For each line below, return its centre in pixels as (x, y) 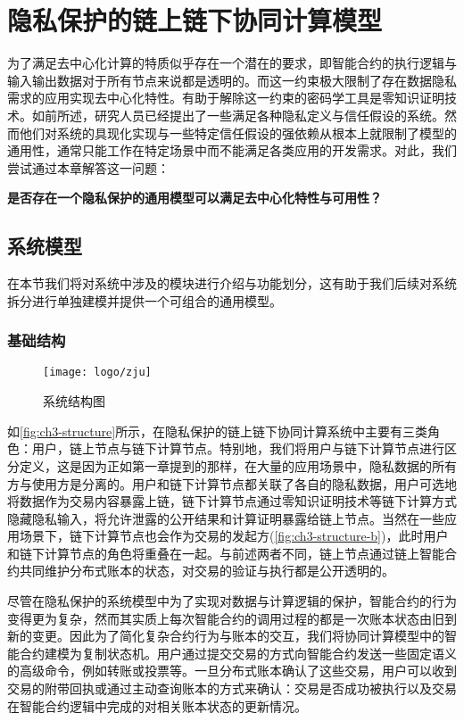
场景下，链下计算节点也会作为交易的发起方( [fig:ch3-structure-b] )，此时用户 (234, 536)
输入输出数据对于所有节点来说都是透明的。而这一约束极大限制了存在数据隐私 (232, 80)
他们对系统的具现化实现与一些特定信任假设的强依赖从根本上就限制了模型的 (238, 133)
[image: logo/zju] (97, 373)
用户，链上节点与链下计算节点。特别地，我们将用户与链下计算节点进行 (238, 448)
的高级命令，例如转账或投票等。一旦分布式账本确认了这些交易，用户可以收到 (232, 671)
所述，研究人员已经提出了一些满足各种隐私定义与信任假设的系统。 (250, 115)
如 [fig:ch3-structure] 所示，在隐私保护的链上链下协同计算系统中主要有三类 (218, 431)
